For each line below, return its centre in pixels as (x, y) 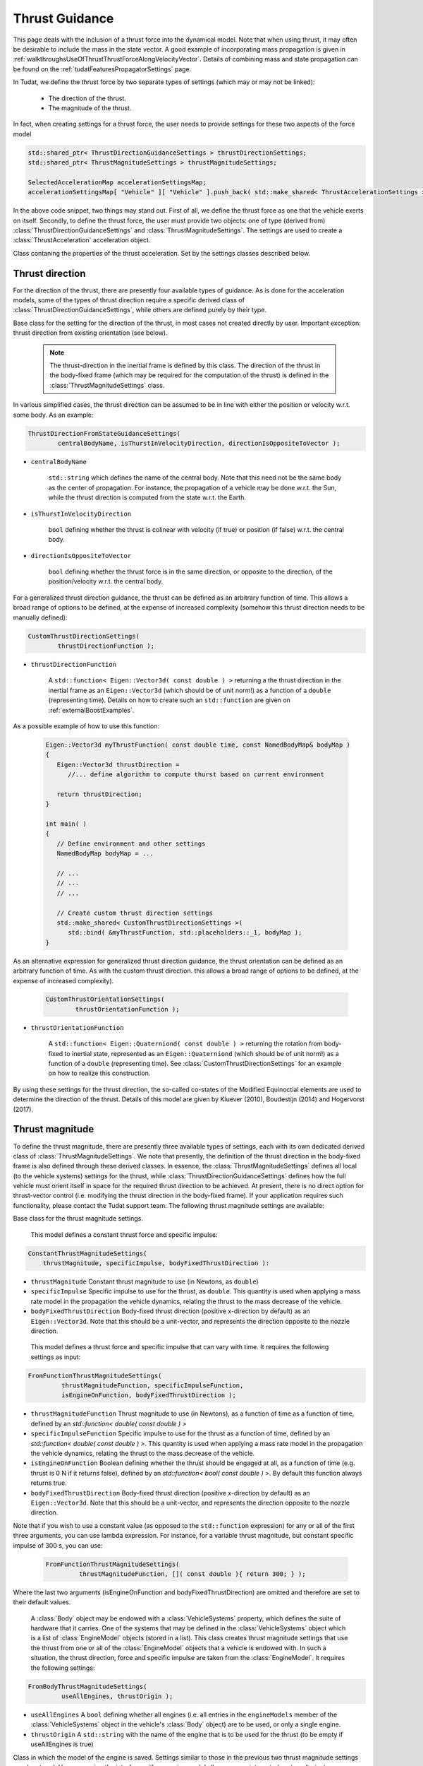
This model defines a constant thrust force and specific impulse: (124, 1234)
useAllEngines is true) (62, 1744)
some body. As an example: (53, 415)
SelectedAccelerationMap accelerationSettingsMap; (117, 182)
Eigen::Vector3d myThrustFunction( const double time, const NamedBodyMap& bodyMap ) (198, 745)
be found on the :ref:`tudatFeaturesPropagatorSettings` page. (102, 69)
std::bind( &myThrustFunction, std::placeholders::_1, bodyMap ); (185, 933)
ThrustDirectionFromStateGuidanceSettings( (104, 433)
